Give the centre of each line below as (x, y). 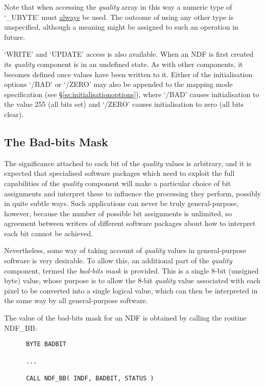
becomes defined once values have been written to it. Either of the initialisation (128, 74)
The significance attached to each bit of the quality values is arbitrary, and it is (128, 163)
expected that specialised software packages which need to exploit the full (119, 173)
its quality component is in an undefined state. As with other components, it (124, 64)
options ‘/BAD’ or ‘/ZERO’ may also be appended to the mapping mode (118, 84)
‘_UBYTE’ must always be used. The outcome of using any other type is (119, 17)
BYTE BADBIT (46, 344)
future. (15, 37)
